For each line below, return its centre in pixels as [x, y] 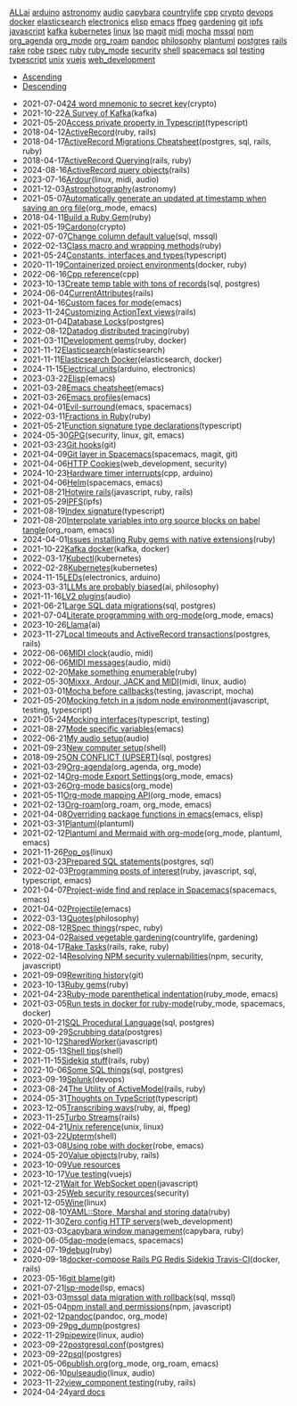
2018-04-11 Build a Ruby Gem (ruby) [87, 217]
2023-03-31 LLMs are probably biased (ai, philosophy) [120, 587]
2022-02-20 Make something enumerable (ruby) [110, 672]
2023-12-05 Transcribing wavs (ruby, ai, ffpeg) [107, 1108]
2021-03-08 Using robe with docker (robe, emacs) [113, 1146]
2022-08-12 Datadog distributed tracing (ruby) [106, 331]
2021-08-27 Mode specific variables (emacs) [103, 729]
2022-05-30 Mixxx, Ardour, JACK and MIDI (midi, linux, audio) [134, 681]
